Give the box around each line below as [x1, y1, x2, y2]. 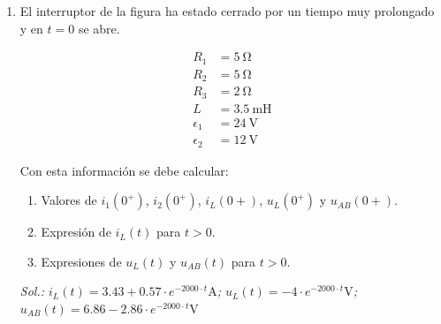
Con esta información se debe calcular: [19, 161, 229, 179]
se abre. [78, 19, 120, 37]
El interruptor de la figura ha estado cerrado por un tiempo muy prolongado [19, 2, 435, 19]
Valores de [41, 191, 97, 209]
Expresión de [41, 222, 111, 241]
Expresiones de [41, 252, 122, 270]
